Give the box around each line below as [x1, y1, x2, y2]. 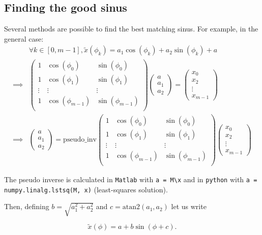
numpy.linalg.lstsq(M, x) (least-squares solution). [4, 184, 168, 194]
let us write [171, 201, 207, 212]
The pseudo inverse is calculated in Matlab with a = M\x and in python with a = [4, 174, 257, 184]
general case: [4, 33, 44, 44]
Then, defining [4, 201, 49, 212]
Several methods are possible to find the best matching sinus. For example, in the [4, 23, 258, 34]
